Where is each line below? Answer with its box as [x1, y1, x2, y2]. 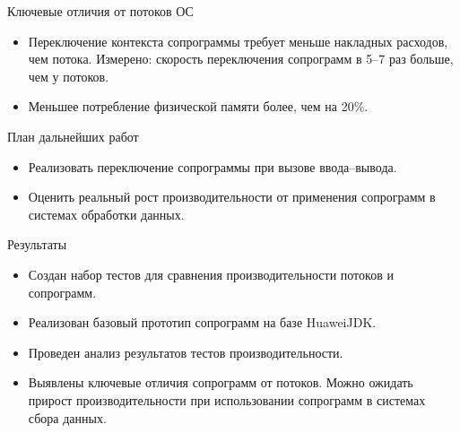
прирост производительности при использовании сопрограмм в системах [28, 390, 426, 409]
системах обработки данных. [28, 204, 185, 223]
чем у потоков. [28, 66, 109, 85]
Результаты [7, 235, 67, 254]
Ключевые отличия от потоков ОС [7, 2, 194, 20]
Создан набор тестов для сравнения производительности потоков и [28, 264, 394, 283]
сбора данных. [28, 408, 107, 427]
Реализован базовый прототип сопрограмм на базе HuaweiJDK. [28, 313, 377, 332]
